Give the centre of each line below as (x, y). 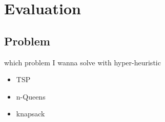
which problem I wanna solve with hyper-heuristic (82, 62)
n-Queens (31, 96)
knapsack (30, 114)
